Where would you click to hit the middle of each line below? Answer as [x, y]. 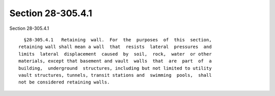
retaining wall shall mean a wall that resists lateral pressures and [115, 47]
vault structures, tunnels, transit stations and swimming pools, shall [115, 75]
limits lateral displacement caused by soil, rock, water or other [115, 54]
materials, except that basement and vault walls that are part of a [115, 61]
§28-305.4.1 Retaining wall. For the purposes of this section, [118, 40]
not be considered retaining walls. [64, 82]
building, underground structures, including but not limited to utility [115, 68]
